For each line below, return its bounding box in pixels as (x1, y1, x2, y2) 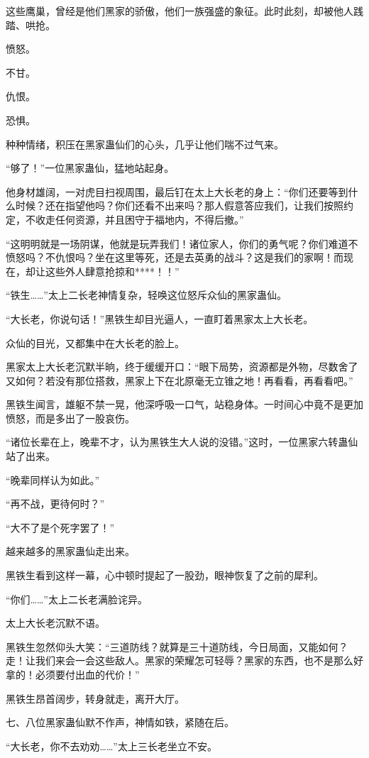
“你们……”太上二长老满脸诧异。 (6, 591, 148, 606)
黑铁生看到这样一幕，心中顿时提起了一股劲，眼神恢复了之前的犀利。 (6, 568, 324, 583)
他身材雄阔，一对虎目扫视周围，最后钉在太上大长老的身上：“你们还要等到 (6, 184, 348, 199)
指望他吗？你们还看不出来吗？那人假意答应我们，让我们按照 (65, 198, 343, 213)
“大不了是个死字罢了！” (6, 520, 115, 534)
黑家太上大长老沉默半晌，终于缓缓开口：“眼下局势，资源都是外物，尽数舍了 (6, 359, 358, 374)
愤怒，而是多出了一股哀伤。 (6, 410, 135, 425)
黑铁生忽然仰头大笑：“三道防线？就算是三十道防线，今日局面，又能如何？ (6, 639, 348, 654)
